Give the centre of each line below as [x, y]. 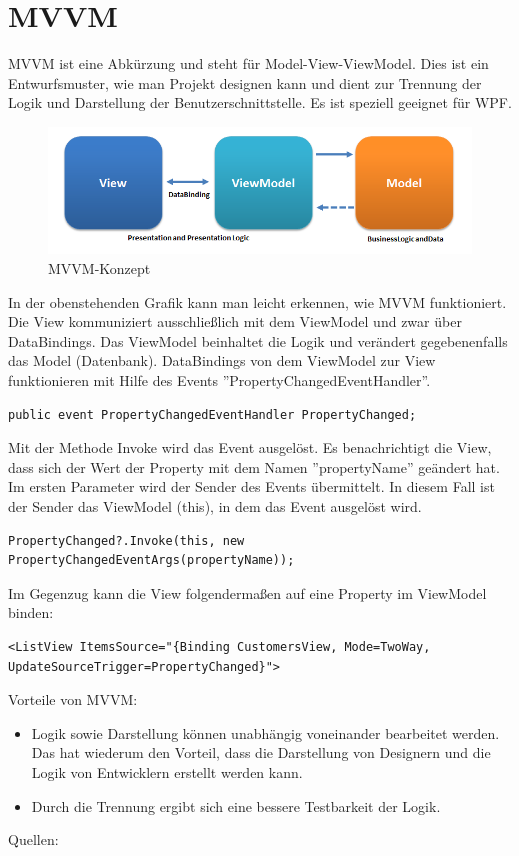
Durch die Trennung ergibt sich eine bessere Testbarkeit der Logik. [236, 805]
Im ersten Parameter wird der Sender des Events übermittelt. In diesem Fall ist [251, 486]
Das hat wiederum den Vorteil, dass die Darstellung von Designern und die [261, 752]
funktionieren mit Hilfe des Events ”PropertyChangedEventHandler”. [219, 380]
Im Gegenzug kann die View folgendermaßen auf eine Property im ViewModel [247, 592]
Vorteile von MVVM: [73, 699]
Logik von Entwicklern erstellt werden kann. [167, 771]
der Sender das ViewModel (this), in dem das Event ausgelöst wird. [215, 506]
